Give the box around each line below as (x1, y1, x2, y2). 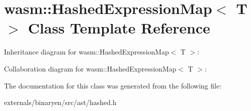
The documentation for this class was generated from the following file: (4, 80, 221, 90)
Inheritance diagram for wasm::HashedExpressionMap (4, 46, 169, 57)
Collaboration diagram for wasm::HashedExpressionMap (4, 63, 176, 73)
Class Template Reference (28, 17, 210, 38)
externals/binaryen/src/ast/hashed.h (4, 97, 116, 107)
